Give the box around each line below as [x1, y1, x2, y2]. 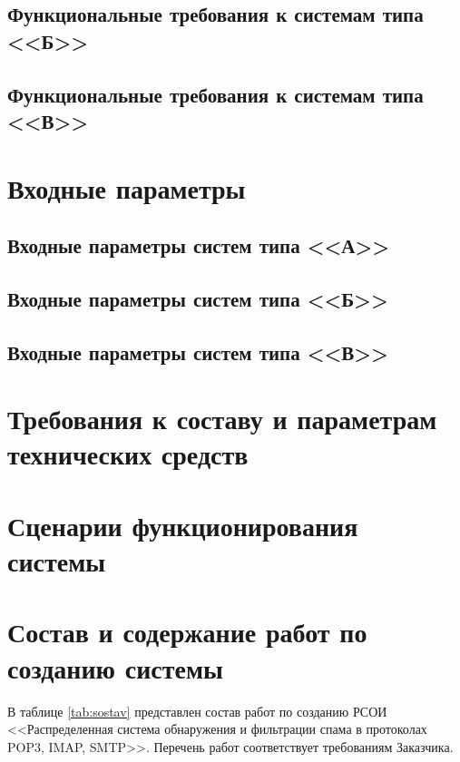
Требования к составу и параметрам [7, 400, 437, 437]
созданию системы [7, 649, 223, 686]
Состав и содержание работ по [7, 613, 367, 650]
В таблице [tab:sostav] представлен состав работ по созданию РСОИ [7, 701, 387, 720]
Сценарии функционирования [7, 506, 358, 543]
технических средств [7, 435, 249, 473]
